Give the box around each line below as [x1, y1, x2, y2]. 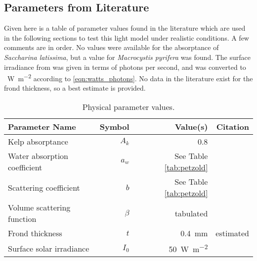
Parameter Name [8, 121, 76, 133]
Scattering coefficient [8, 181, 80, 193]
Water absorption [8, 150, 68, 162]
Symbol [99, 121, 129, 133]
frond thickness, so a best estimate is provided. [4, 83, 146, 93]
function [8, 213, 37, 225]
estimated [215, 227, 249, 239]
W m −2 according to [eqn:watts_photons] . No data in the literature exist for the [7, 72, 253, 83]
